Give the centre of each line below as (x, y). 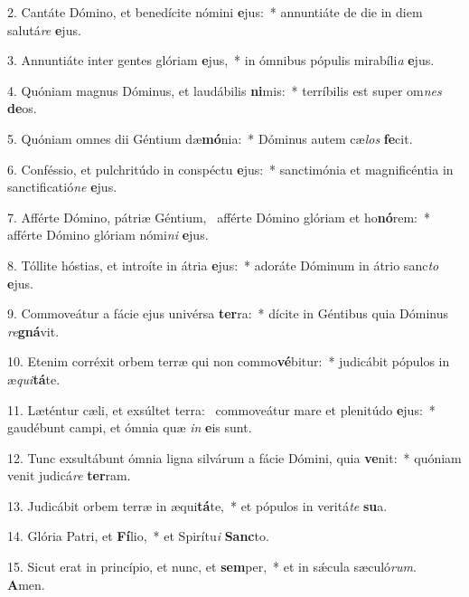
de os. (22, 108)
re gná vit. (33, 331)
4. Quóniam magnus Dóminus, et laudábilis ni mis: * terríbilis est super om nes (225, 90)
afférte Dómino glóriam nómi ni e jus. (108, 235)
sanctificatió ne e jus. (62, 187)
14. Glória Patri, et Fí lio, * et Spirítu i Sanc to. (138, 536)
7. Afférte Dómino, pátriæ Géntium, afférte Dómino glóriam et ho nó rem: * (219, 217)
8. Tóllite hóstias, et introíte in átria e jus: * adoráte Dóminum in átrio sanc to (223, 265)
